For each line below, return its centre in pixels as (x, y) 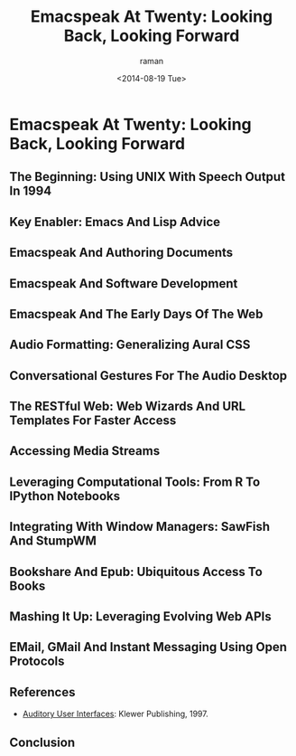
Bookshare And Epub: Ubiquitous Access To (136, 572)
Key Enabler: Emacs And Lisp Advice (115, 222)
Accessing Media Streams (85, 451)
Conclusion (42, 742)
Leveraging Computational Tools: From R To (135, 482)
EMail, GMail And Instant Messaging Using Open (148, 647)
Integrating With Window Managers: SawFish (140, 527)
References (42, 692)
